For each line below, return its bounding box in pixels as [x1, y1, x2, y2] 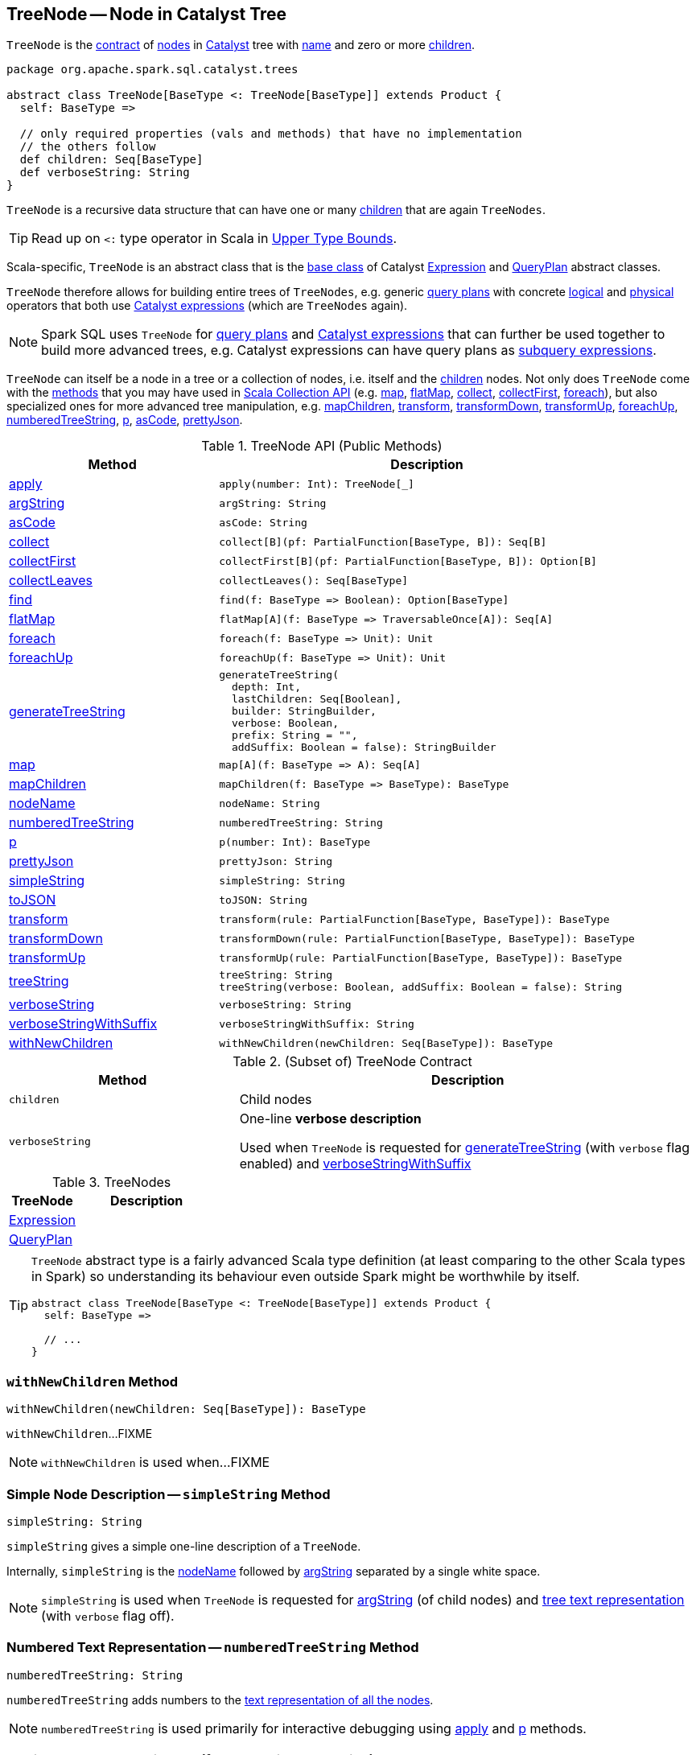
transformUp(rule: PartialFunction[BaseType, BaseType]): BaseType [219, 951, 623, 964]
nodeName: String [219, 797, 320, 810]
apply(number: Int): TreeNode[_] [219, 477, 414, 490]
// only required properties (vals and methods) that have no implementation [19, 127, 522, 141]
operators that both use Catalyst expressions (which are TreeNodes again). [6, 299, 408, 313]
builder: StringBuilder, [231, 705, 377, 718]
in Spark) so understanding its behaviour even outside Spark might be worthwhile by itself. [31, 1268, 580, 1285]
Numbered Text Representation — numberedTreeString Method [6, 1639, 419, 1656]
